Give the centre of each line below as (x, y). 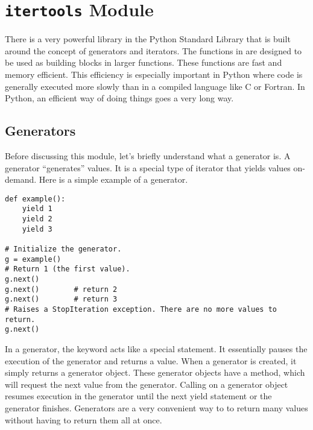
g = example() (33, 259)
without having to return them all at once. (84, 419)
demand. (21, 179)
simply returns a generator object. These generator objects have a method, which (155, 372)
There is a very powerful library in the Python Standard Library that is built (148, 39)
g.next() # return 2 (61, 289)
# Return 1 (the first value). (68, 269)
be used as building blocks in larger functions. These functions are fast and (144, 62)
